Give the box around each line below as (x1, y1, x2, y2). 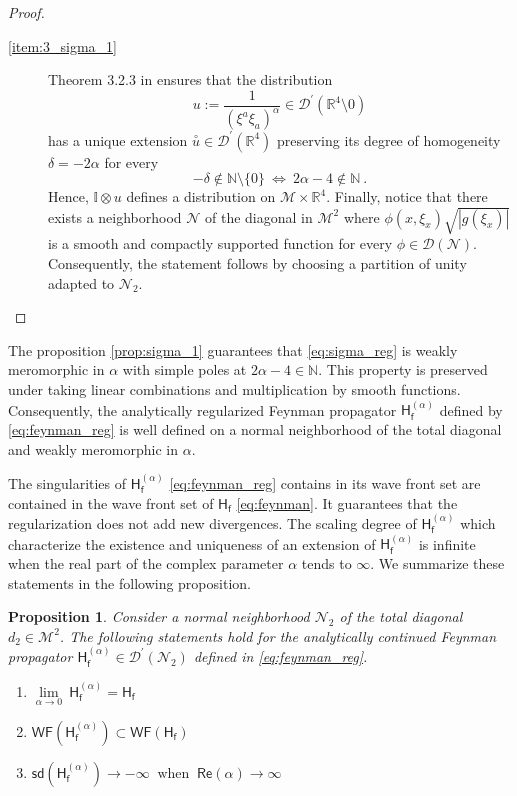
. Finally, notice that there (326, 186, 488, 207)
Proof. (8, 2, 45, 22)
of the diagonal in (205, 206, 313, 227)
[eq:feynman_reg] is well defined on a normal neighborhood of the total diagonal (8, 418, 502, 439)
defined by (439, 399, 503, 420)
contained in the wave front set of (8, 492, 214, 513)
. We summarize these (370, 552, 505, 573)
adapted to (48, 272, 115, 293)
